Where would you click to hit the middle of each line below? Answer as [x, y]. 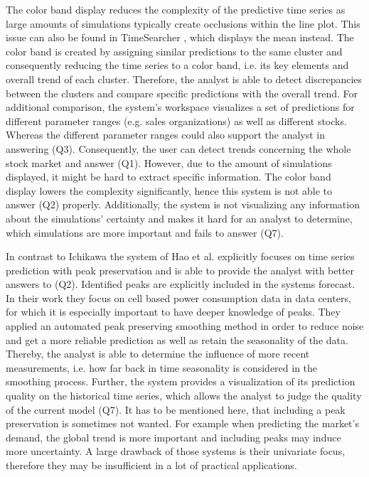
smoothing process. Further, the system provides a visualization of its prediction [181, 381]
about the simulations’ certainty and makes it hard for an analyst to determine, [179, 218]
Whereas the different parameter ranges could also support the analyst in [166, 135]
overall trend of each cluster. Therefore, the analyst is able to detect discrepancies [184, 79]
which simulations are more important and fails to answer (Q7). [145, 232]
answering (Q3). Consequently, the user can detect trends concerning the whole [178, 148]
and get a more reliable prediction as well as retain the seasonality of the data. [177, 339]
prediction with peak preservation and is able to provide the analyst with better [180, 270]
